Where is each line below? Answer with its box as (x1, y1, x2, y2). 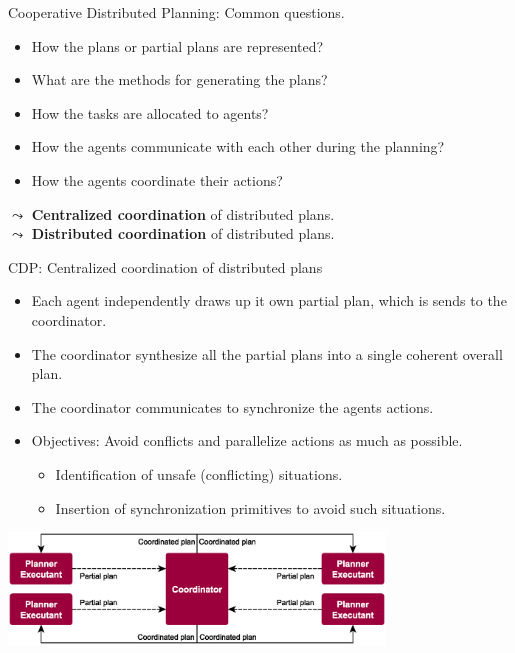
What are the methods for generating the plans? (31, 69, 328, 90)
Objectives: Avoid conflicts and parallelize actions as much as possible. (31, 430, 463, 451)
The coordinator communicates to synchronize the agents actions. (31, 396, 434, 417)
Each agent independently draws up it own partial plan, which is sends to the (31, 290, 507, 311)
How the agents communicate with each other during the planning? (31, 136, 445, 157)
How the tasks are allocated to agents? (31, 102, 269, 123)
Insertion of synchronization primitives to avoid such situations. (55, 497, 446, 518)
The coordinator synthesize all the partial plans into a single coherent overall (31, 343, 503, 364)
